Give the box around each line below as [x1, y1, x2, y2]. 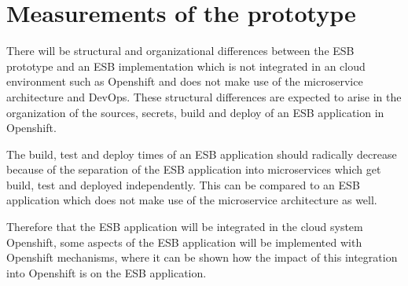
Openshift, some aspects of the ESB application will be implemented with [6, 233, 362, 250]
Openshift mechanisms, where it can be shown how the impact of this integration [6, 249, 398, 266]
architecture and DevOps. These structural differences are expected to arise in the [6, 88, 402, 104]
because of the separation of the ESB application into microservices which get [6, 161, 381, 178]
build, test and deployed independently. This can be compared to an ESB [6, 176, 360, 192]
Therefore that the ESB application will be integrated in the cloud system [6, 218, 363, 235]
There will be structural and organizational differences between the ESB [6, 42, 355, 59]
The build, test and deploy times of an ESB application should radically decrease [6, 145, 397, 162]
